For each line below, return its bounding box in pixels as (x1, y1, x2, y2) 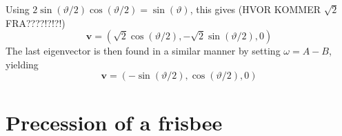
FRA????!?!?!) (6, 15, 66, 30)
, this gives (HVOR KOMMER (190, 2, 321, 16)
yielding (6, 57, 39, 71)
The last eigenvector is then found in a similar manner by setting (6, 43, 281, 58)
